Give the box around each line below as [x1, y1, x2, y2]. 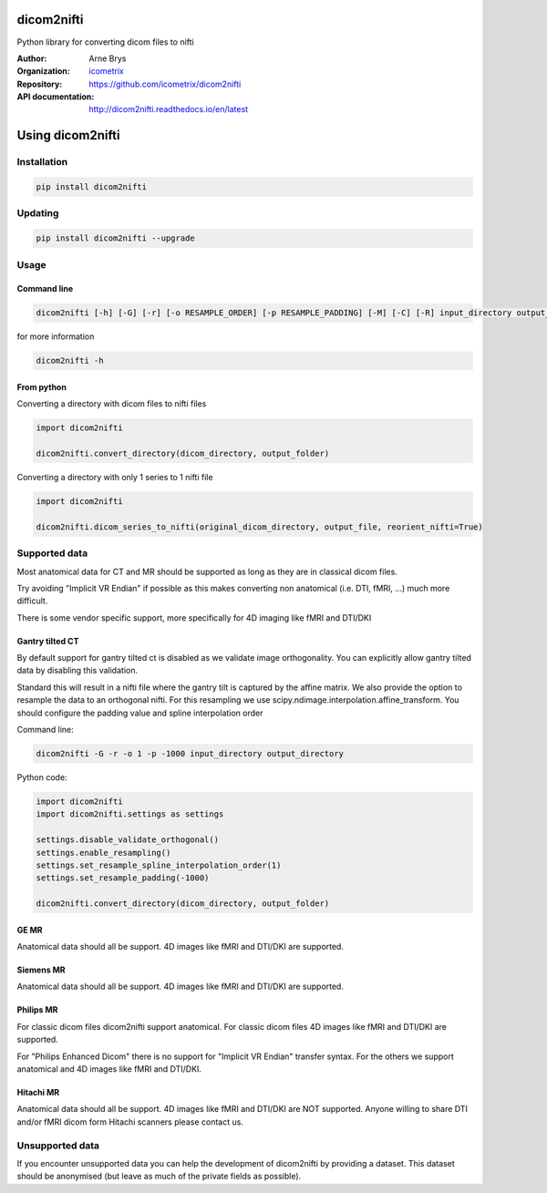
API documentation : [16, 91, 95, 102]
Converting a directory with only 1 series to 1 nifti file [16, 472, 213, 483]
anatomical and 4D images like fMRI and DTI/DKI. [16, 1064, 202, 1075]
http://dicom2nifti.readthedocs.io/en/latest [88, 104, 249, 115]
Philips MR [16, 1004, 58, 1015]
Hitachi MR [16, 1087, 59, 1098]
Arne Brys [88, 53, 127, 64]
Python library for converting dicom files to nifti [16, 36, 195, 47]
